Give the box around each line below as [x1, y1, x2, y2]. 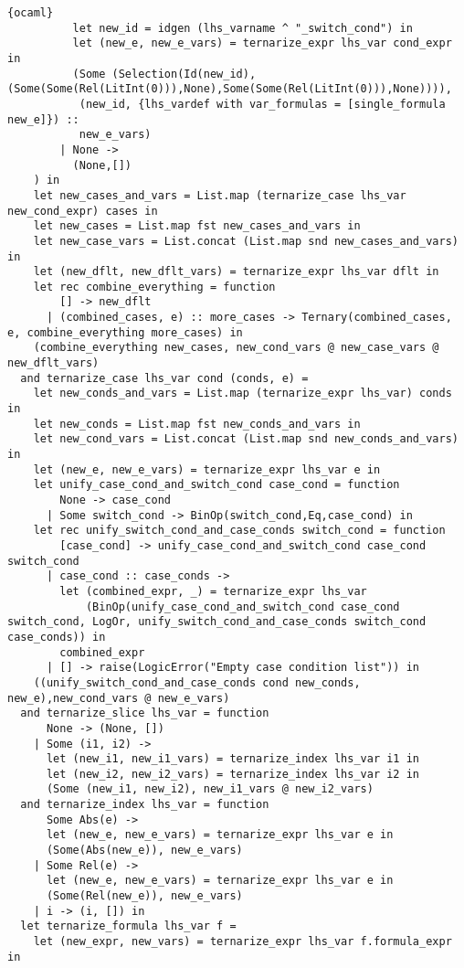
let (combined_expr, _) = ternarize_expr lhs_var [59, 584, 367, 598]
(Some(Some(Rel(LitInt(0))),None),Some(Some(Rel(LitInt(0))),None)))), [7, 82, 452, 96]
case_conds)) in [7, 630, 106, 644]
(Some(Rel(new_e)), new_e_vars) [46, 889, 243, 903]
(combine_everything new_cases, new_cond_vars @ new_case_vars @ [33, 341, 439, 355]
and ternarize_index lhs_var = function [20, 798, 269, 812]
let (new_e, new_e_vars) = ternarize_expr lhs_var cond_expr [72, 37, 452, 50]
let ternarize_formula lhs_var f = [20, 920, 237, 933]
